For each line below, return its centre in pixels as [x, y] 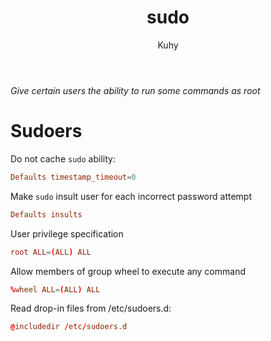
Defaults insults [46, 214]
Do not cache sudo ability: [63, 158]
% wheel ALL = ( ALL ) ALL [55, 289]
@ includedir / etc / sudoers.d [69, 327]
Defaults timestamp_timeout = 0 [73, 177]
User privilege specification [67, 233]
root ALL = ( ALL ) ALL [51, 252]
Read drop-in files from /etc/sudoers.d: [91, 308]
